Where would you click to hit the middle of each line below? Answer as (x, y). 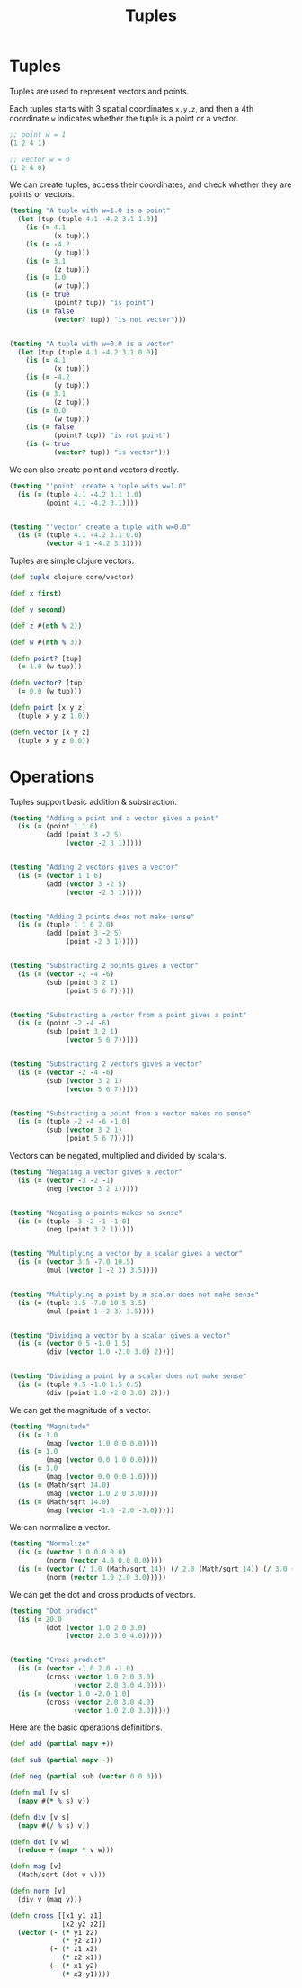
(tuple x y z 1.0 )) (54, 716)
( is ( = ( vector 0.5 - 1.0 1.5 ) (74, 1344)
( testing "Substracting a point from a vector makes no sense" (130, 1113)
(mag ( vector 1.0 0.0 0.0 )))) (102, 1443)
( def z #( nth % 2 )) (46, 626)
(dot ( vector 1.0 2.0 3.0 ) (96, 1628)
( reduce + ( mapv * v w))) (66, 1850)
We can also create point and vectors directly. (94, 470)
